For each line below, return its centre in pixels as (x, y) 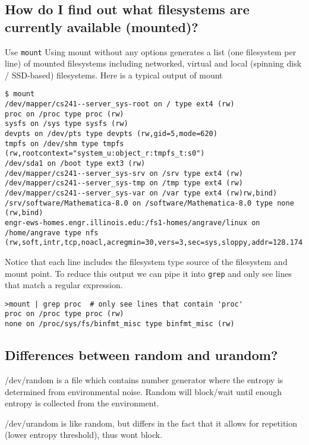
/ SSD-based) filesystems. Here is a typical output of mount (114, 75)
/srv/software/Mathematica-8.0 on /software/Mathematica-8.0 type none (149, 203)
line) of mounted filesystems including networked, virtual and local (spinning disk (153, 63)
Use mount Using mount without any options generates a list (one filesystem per (151, 51)
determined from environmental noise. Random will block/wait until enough (143, 391)
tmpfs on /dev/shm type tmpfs (64, 143)
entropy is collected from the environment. (82, 403)
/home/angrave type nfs (52, 233)
